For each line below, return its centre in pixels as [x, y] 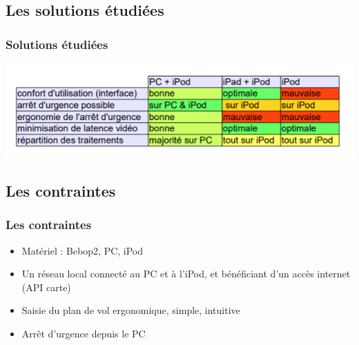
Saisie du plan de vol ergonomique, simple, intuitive [131, 310]
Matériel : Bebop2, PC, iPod [83, 250]
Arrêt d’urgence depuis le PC [84, 333]
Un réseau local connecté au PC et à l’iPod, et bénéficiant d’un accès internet [186, 274]
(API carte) [46, 287]
